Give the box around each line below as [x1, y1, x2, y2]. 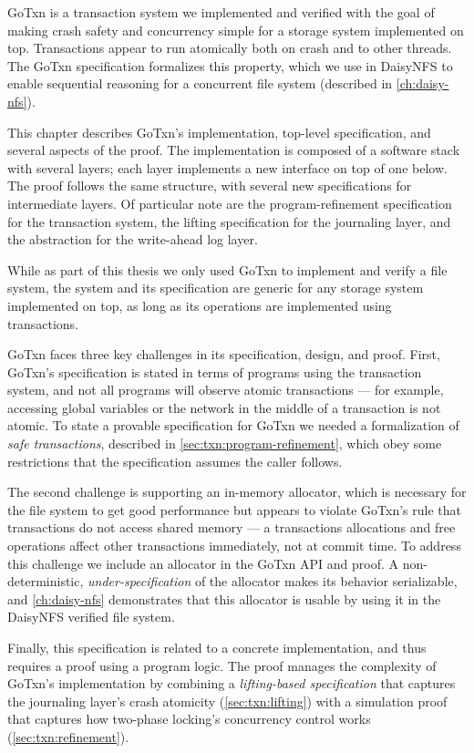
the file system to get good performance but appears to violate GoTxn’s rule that [7, 500, 461, 519]
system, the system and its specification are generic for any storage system [7, 278, 424, 297]
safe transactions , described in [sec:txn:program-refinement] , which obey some [7, 434, 442, 453]
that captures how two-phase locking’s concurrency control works [7, 709, 371, 728]
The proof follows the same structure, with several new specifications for [7, 176, 412, 195]
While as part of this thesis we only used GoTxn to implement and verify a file [7, 260, 448, 279]
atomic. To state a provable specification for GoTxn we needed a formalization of [7, 416, 459, 435]
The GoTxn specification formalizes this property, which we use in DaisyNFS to [7, 56, 453, 75]
